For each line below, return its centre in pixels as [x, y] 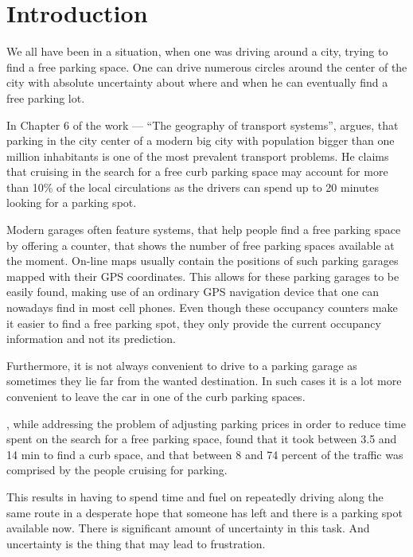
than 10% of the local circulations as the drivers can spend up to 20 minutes [193, 187]
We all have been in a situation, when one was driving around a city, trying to [197, 51]
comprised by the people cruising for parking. [117, 470]
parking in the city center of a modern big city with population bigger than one [201, 140]
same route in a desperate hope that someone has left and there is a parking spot [205, 512]
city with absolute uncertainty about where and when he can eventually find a [197, 82]
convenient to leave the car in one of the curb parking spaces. [156, 396]
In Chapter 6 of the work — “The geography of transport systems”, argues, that [203, 125]
